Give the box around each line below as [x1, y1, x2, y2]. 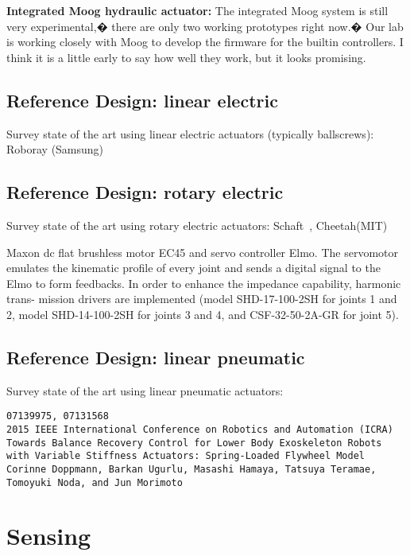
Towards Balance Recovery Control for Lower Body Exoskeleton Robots [6, 437, 382, 449]
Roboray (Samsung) [6, 141, 104, 157]
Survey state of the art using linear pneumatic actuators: [6, 382, 284, 399]
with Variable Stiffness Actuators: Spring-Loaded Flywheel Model [6, 450, 366, 462]
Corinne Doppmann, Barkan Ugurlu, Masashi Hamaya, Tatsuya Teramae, [6, 463, 377, 475]
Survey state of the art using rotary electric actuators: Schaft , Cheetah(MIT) [6, 216, 388, 233]
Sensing [6, 519, 91, 552]
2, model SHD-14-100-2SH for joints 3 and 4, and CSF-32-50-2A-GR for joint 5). [6, 305, 399, 322]
